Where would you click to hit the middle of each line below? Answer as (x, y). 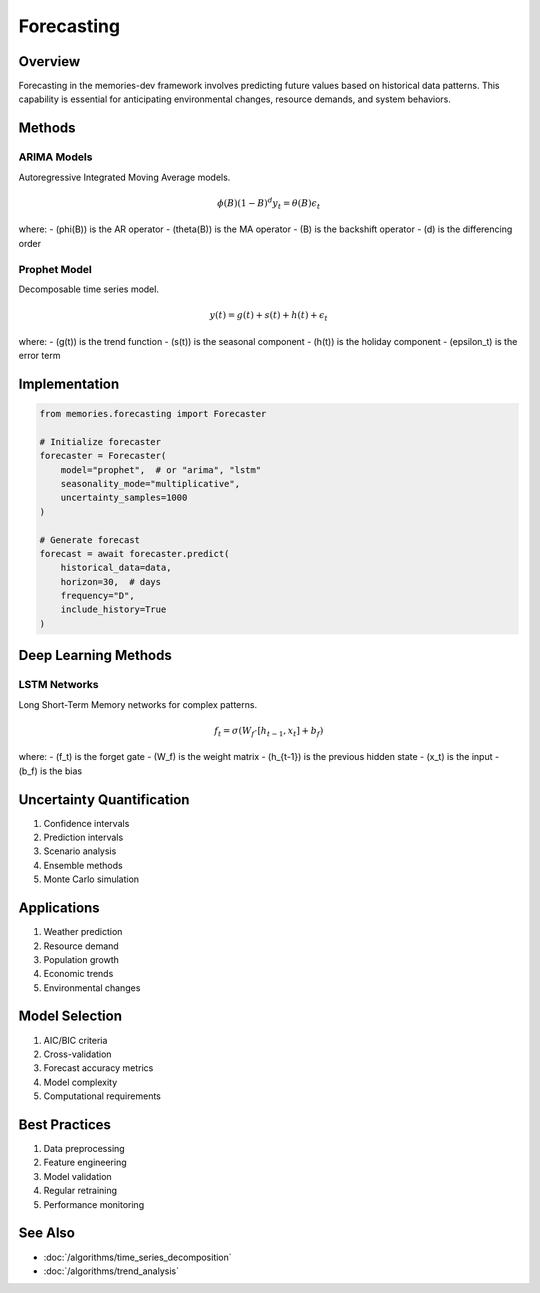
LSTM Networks (58, 685)
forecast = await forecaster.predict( (134, 553)
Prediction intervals (83, 837)
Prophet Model (55, 269)
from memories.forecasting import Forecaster (153, 413)
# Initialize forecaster (100, 441)
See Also (46, 1233)
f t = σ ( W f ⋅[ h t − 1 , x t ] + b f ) (268, 732)
